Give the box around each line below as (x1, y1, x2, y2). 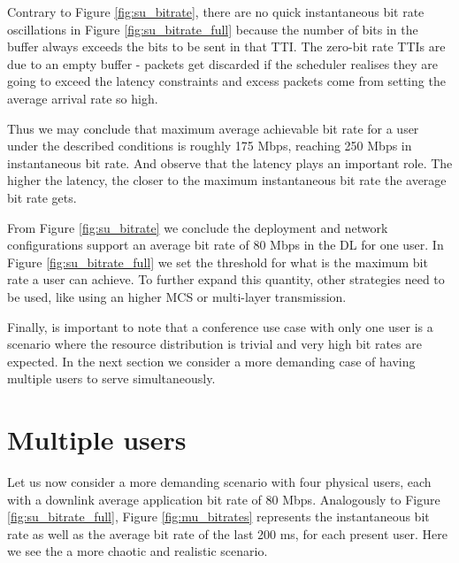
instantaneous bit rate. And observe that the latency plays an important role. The (7, 153, 453, 172)
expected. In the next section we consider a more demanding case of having (7, 351, 416, 370)
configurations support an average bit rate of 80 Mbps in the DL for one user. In (7, 235, 444, 254)
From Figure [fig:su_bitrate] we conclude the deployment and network (7, 218, 388, 236)
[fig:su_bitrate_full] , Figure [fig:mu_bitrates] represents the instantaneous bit (7, 507, 430, 526)
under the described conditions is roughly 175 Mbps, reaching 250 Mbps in (7, 136, 412, 155)
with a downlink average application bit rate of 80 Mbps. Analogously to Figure (7, 490, 440, 508)
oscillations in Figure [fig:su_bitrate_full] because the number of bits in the (7, 19, 418, 38)
